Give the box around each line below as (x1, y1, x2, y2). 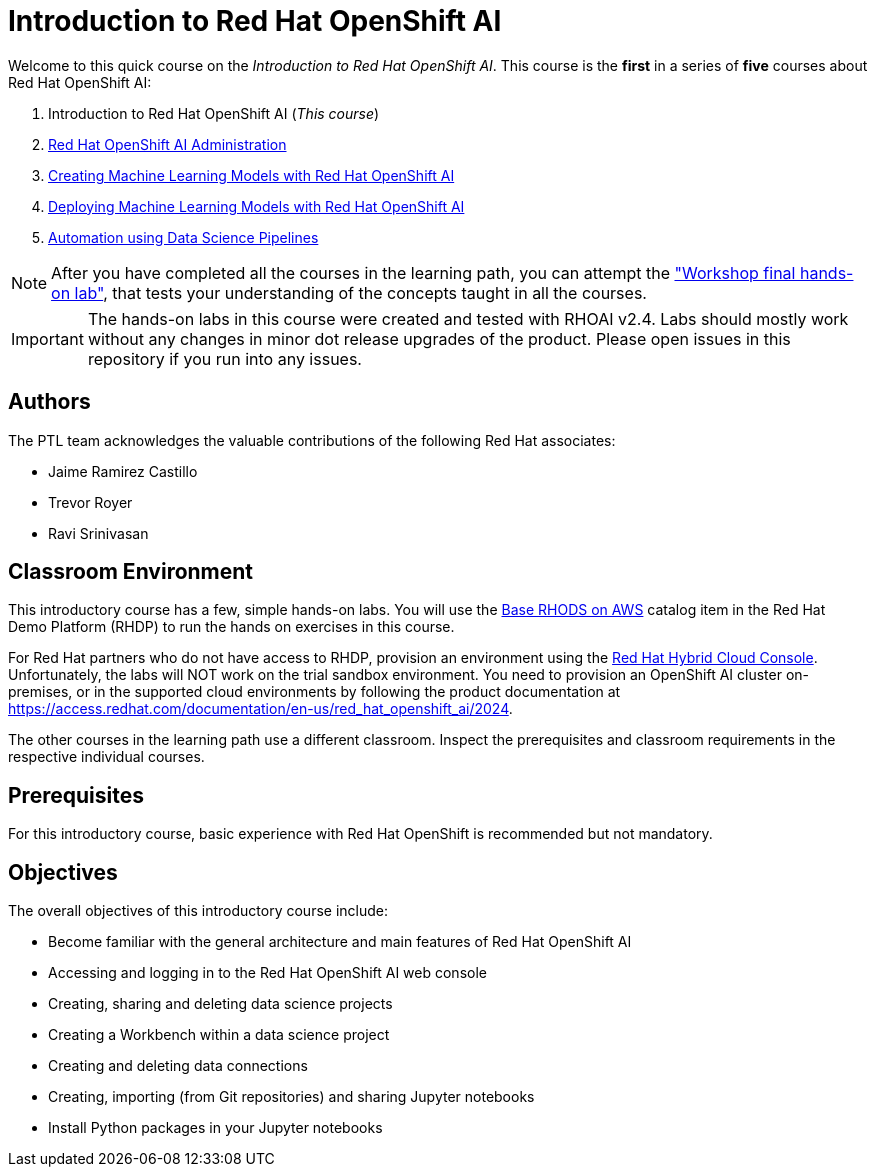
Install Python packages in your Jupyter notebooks (48, 1119, 383, 1137)
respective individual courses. (8, 748, 205, 766)
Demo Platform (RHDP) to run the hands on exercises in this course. (8, 618, 455, 636)
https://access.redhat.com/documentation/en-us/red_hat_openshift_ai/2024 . (8, 700, 513, 718)
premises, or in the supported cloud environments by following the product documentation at (8, 683, 621, 701)
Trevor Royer (48, 493, 133, 511)
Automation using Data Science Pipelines (48, 228, 319, 246)
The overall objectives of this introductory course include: (8, 902, 388, 920)
